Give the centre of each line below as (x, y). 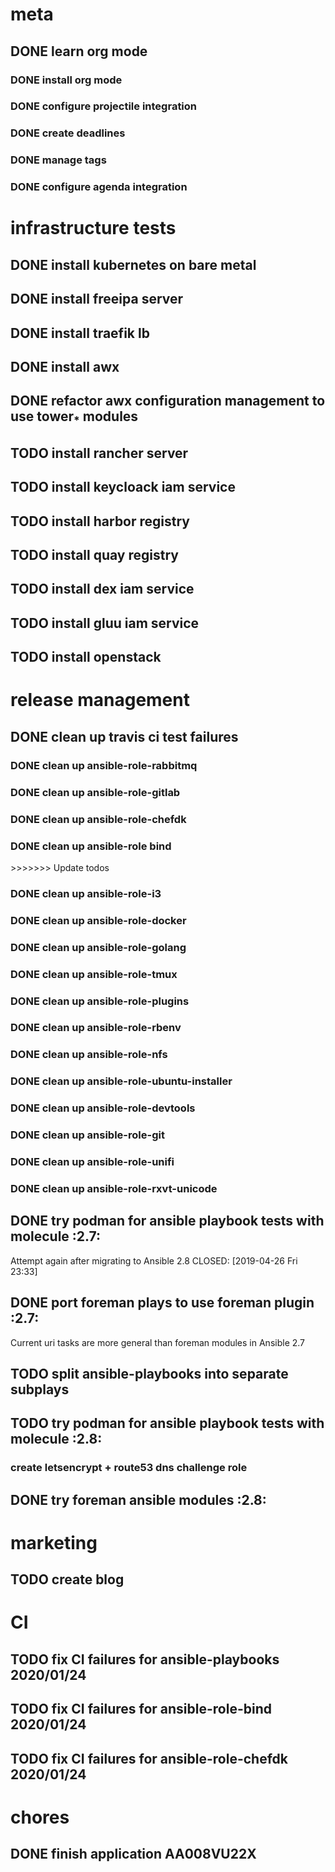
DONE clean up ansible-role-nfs (89, 1055)
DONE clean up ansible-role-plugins (100, 1001)
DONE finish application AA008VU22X (133, 1854)
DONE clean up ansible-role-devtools (103, 1108)
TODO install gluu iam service (105, 623)
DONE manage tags (58, 160)
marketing (54, 1542)
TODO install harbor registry (100, 521)
